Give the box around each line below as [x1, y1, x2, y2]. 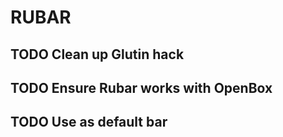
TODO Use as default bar [10, 114, 168, 131]
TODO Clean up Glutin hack [10, 46, 185, 63]
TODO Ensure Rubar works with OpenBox [10, 79, 273, 96]
